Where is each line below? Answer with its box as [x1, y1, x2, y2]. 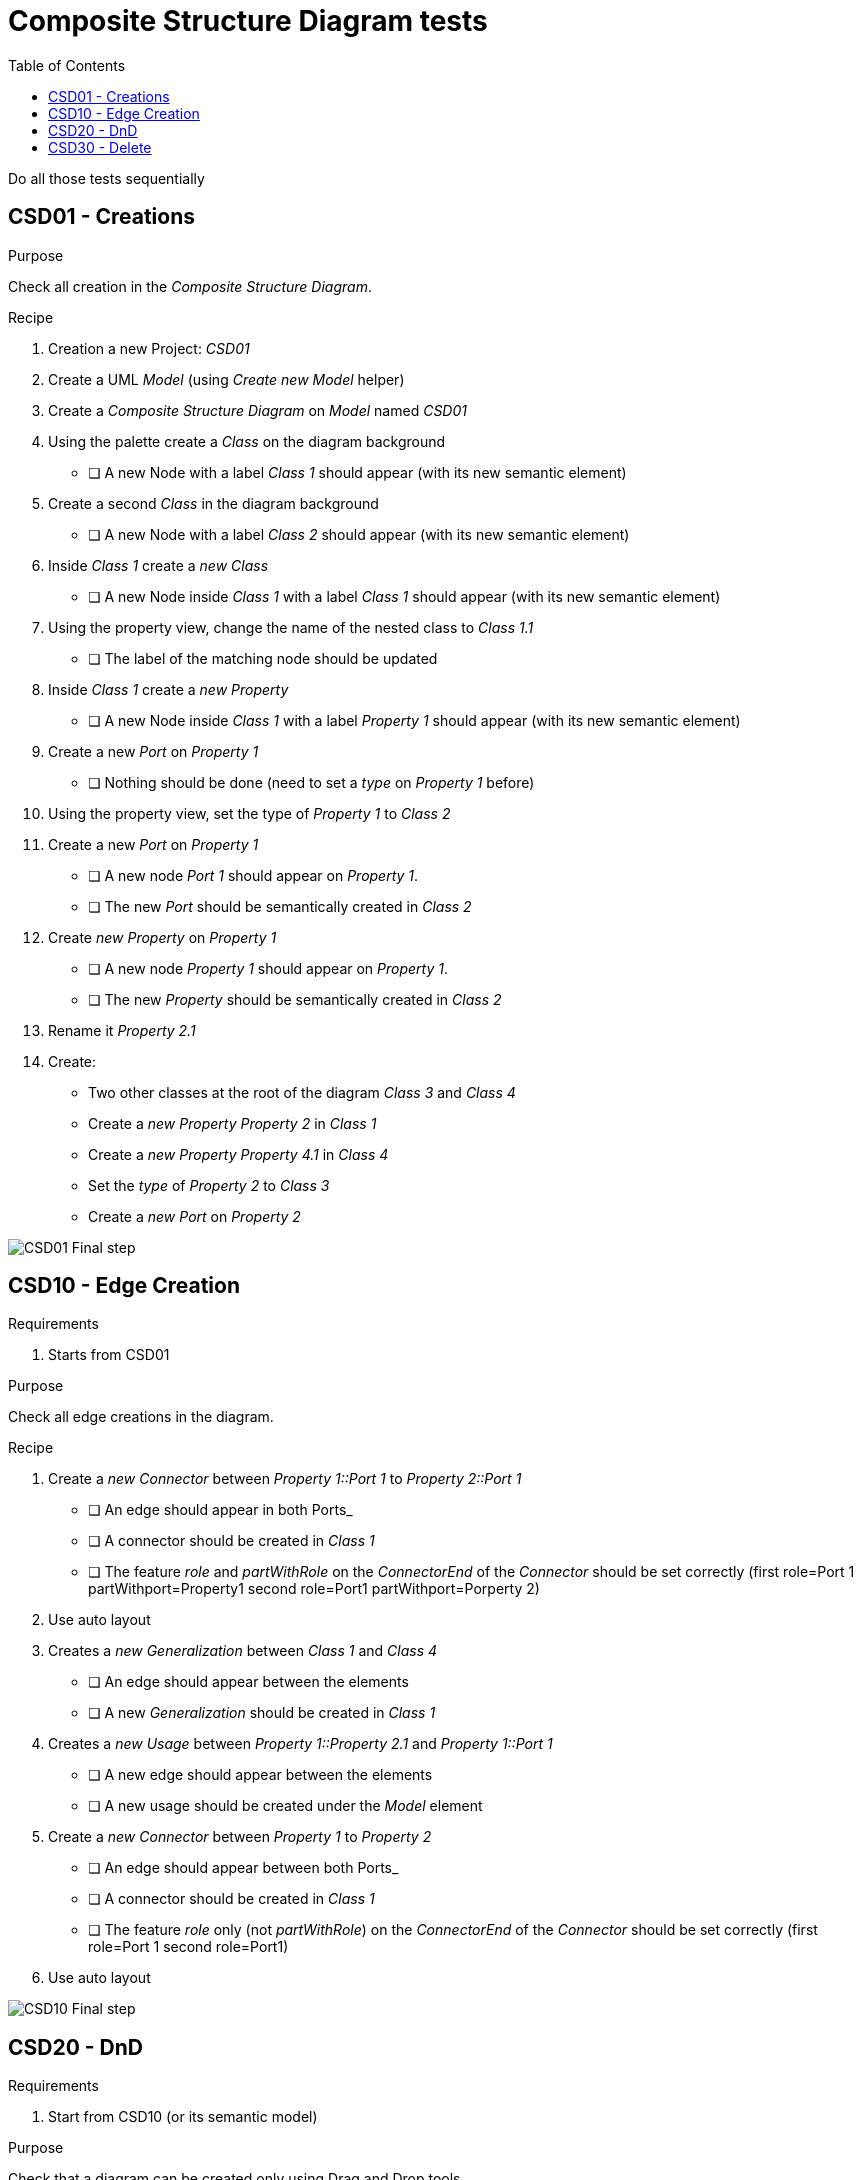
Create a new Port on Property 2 [88, 1207, 301, 1225]
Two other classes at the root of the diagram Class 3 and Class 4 [88, 1083, 516, 1101]
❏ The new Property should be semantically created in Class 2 [88, 990, 502, 1008]
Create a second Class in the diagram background [48, 494, 379, 512]
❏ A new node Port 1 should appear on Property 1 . [88, 866, 419, 884]
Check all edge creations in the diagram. [8, 1408, 274, 1426]
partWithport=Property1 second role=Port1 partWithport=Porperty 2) [88, 1580, 540, 1598]
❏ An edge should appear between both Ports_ [88, 1859, 399, 1877]
